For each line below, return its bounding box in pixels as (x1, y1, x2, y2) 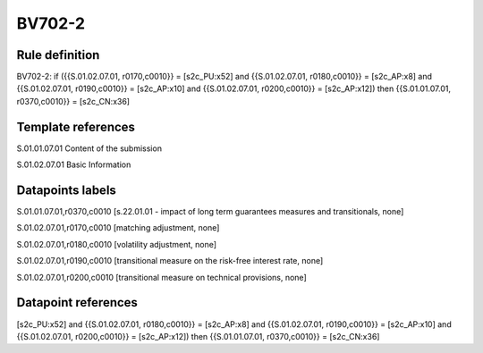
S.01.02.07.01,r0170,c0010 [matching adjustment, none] (16, 223, 220, 233)
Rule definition (16, 47, 100, 63)
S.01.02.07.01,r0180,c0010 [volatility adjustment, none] (16, 239, 217, 249)
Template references (16, 119, 136, 134)
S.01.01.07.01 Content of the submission (16, 143, 163, 154)
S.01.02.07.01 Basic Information (16, 159, 131, 170)
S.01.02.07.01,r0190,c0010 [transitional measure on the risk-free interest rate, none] (16, 256, 324, 266)
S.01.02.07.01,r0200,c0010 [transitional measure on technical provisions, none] (16, 272, 308, 282)
